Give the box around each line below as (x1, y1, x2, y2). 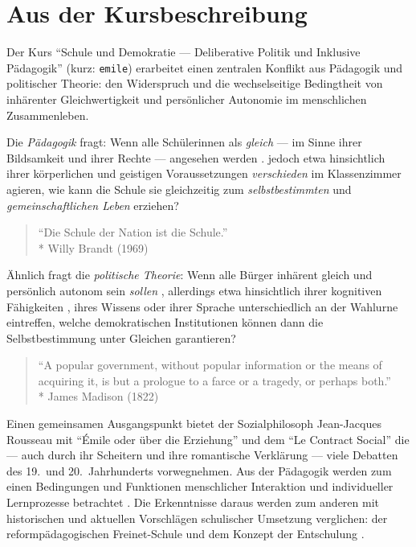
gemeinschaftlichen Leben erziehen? (6, 196, 179, 213)
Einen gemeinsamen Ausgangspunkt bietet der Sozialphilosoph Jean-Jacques (6, 415, 381, 432)
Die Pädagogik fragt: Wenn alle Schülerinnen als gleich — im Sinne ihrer (6, 134, 362, 150)
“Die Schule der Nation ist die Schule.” (38, 224, 228, 241)
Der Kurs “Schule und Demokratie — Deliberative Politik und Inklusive (6, 43, 361, 60)
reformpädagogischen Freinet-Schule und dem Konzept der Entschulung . (6, 525, 365, 542)
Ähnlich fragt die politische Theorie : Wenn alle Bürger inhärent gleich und (6, 266, 373, 283)
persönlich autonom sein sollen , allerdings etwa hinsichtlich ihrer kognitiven (6, 282, 382, 298)
